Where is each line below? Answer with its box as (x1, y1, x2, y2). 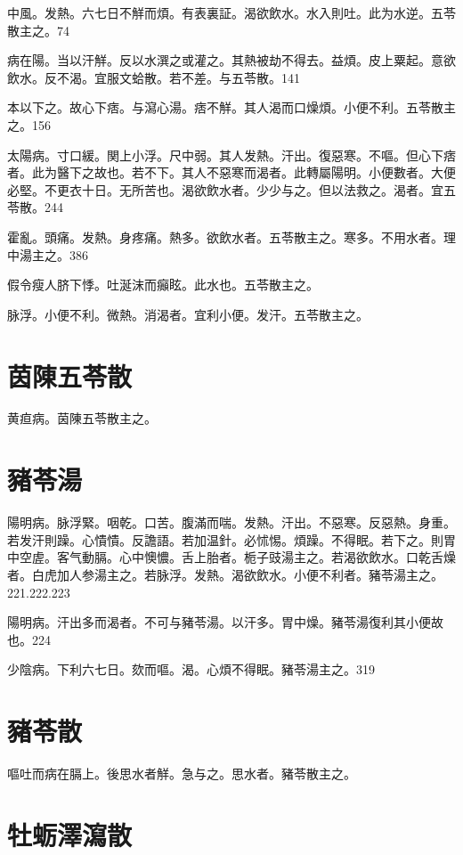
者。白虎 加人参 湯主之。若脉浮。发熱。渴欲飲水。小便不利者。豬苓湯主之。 (7, 565, 443, 583)
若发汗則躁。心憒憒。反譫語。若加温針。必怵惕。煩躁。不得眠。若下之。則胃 (7, 530, 456, 549)
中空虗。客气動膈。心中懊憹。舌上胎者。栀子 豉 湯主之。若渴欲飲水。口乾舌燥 (7, 548, 456, 566)
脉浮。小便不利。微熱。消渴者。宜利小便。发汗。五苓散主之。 (7, 305, 369, 323)
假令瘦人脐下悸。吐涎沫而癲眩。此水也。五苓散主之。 (7, 275, 319, 294)
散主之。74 (7, 20, 69, 39)
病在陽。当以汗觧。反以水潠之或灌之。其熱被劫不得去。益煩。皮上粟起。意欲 (7, 51, 456, 69)
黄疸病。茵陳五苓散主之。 (7, 409, 157, 427)
